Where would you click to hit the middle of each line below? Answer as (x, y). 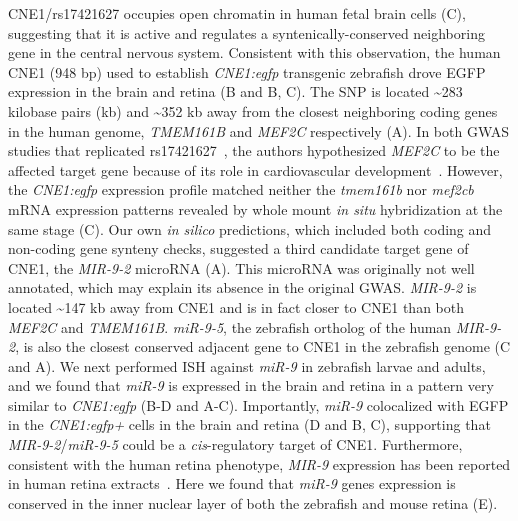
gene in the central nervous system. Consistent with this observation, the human (254, 52)
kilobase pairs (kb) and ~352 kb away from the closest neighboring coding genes (253, 110)
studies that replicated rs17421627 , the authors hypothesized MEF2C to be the (254, 150)
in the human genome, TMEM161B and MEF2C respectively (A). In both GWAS (259, 130)
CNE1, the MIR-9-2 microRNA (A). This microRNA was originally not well (241, 267)
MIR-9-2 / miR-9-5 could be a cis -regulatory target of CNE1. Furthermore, (235, 444)
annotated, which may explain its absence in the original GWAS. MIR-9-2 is (242, 287)
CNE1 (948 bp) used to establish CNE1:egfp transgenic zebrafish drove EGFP (247, 71)
